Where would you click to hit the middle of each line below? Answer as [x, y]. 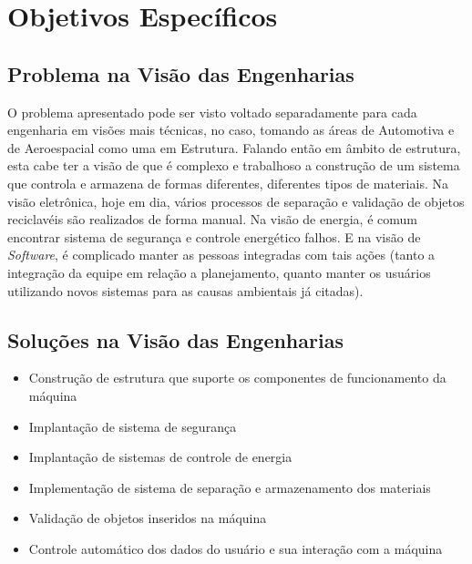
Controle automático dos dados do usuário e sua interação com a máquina [236, 548]
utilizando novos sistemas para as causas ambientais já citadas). [185, 290]
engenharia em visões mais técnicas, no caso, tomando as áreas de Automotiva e [231, 130]
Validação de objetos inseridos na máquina [148, 518]
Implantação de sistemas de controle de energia [160, 457]
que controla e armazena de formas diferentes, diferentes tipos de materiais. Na [228, 183]
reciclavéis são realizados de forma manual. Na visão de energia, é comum [212, 219]
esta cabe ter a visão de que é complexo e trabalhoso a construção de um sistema [234, 165]
